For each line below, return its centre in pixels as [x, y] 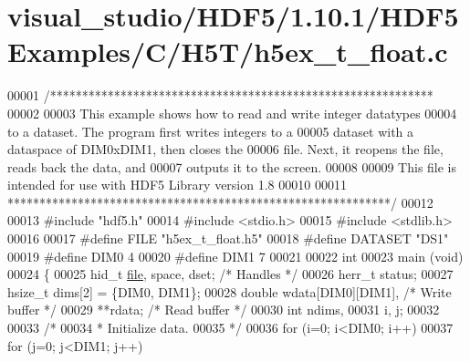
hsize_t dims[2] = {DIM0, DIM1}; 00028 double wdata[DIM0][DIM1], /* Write [230, 291]
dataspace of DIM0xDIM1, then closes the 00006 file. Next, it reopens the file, [225, 149]
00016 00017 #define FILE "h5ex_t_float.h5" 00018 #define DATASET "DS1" [228, 238]
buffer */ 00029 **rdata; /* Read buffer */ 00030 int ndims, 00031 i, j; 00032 [224, 310]
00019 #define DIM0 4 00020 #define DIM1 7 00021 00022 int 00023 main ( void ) [235, 256]
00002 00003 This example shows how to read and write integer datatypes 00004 [232, 113]
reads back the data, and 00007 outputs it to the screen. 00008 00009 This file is [232, 166]
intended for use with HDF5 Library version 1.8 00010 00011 [177, 185]
